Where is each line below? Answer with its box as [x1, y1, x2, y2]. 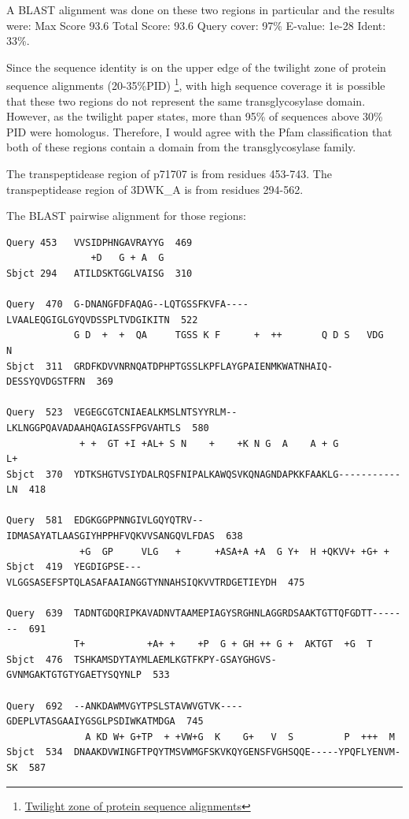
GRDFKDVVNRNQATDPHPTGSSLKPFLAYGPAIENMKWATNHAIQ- [73, 360, 333, 372]
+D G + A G [90, 252, 164, 264]
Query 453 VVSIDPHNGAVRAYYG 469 [6, 236, 193, 248]
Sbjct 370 [6, 468, 63, 480]
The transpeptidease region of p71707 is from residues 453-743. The [6, 166, 332, 181]
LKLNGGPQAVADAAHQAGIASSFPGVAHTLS [6, 422, 181, 434]
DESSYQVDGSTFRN [6, 376, 86, 388]
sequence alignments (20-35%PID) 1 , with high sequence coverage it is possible [6, 75, 385, 94]
